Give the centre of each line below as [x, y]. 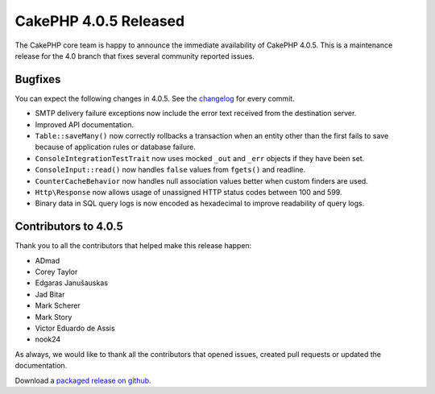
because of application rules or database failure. [116, 147]
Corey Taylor [56, 272]
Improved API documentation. [85, 124]
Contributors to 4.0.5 [69, 227]
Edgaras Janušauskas [72, 283]
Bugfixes [38, 79]
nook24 [48, 339]
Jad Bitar [50, 294]
